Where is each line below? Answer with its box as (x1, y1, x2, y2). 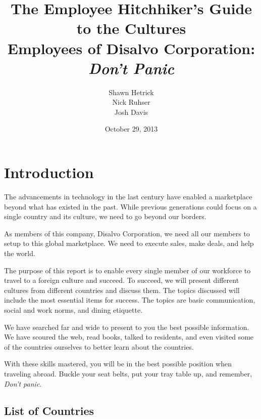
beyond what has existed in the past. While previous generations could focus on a (4, 201, 257, 212)
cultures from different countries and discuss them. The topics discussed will (4, 284, 240, 295)
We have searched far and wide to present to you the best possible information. (4, 321, 249, 332)
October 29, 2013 (105, 123, 158, 134)
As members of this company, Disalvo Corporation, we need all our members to (4, 228, 250, 238)
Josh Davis (114, 106, 148, 117)
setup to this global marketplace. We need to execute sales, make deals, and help (4, 238, 254, 248)
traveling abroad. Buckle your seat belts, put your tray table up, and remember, (4, 368, 252, 379)
